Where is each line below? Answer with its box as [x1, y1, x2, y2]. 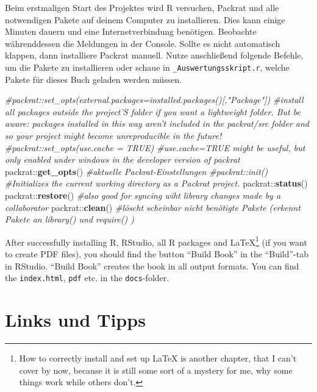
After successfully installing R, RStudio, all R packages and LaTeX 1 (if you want [5, 233, 307, 248]
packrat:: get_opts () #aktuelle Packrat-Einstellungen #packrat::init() [5, 165, 268, 177]
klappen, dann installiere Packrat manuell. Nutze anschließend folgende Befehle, [5, 49, 304, 62]
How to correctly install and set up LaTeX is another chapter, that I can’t [19, 351, 297, 364]
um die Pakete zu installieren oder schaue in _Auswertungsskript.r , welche [5, 60, 290, 73]
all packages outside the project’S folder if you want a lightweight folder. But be [5, 105, 301, 118]
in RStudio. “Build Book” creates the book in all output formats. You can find [5, 259, 299, 272]
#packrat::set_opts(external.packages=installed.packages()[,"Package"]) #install [5, 93, 304, 106]
